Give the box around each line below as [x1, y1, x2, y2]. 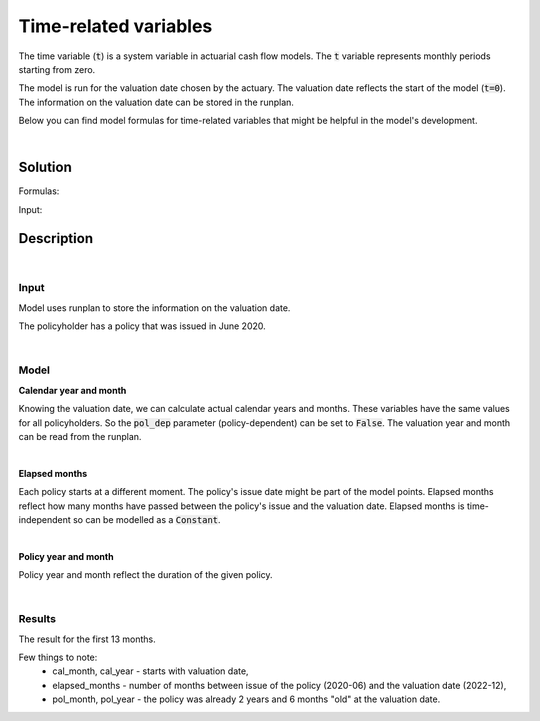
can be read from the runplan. [18, 430, 142, 442]
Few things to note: [18, 651, 98, 663]
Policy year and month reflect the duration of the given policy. [18, 569, 274, 581]
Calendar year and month [18, 384, 127, 396]
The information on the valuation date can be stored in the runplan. [18, 96, 295, 108]
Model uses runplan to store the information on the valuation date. [18, 301, 291, 314]
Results [18, 612, 57, 626]
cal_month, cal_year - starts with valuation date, [52, 665, 249, 677]
